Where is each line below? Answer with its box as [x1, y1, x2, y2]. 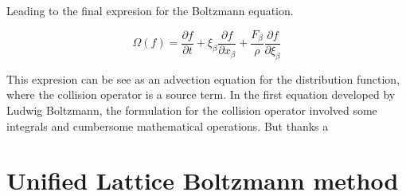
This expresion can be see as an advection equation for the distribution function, [6, 70, 400, 87]
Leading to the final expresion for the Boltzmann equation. [6, 2, 294, 18]
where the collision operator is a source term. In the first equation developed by [6, 86, 396, 103]
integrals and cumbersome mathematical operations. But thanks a [6, 117, 329, 134]
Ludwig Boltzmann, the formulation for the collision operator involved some [6, 102, 377, 119]
